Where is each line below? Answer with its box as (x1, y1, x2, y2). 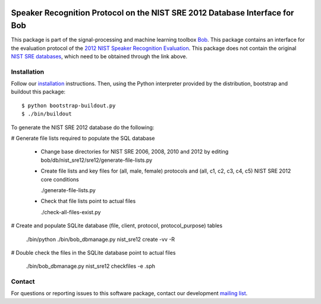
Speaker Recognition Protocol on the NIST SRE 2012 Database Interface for (11, 8, 294, 18)
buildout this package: (11, 88, 65, 95)
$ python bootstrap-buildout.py (21, 102, 116, 109)
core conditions (40, 175, 80, 183)
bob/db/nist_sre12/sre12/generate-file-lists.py (40, 156, 153, 164)
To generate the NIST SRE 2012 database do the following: (11, 124, 155, 131)
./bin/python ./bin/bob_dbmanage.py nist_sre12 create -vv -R (26, 236, 175, 243)
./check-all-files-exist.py (40, 208, 101, 215)
